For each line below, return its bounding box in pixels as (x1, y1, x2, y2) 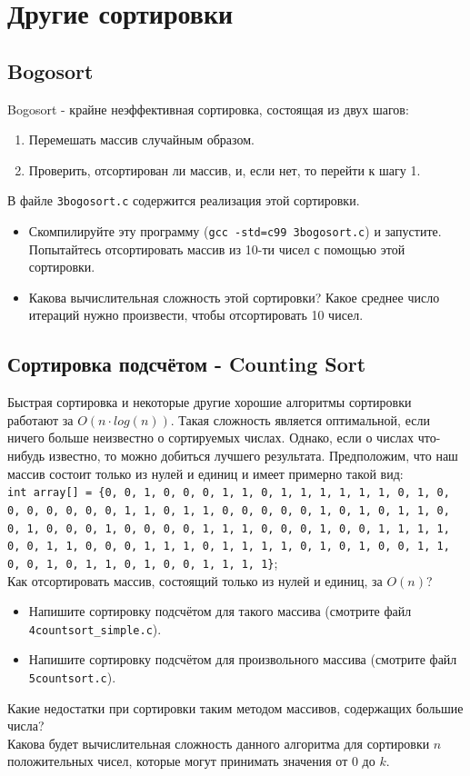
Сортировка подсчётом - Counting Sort (7, 350, 366, 378)
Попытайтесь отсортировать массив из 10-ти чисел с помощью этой (28, 239, 405, 258)
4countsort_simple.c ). (28, 619, 162, 638)
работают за (7, 410, 74, 429)
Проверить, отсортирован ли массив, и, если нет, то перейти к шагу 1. (28, 160, 421, 179)
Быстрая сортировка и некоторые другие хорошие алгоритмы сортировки (7, 393, 412, 412)
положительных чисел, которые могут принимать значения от (7, 751, 348, 771)
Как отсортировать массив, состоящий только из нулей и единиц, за (7, 571, 383, 590)
